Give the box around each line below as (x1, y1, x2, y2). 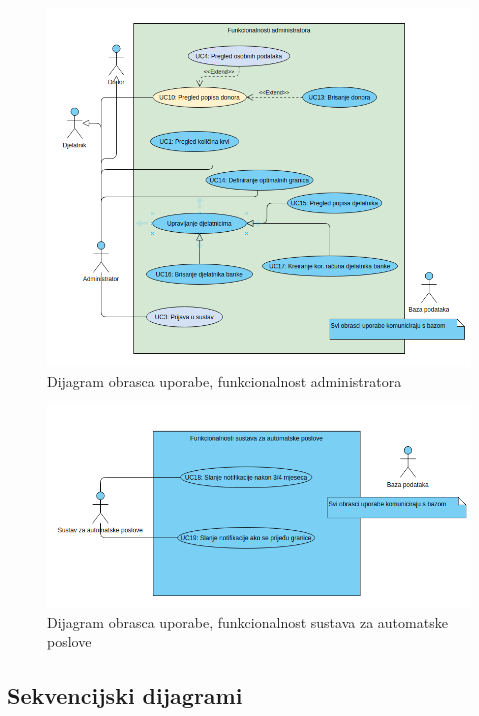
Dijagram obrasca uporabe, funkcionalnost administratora (47, 370, 402, 391)
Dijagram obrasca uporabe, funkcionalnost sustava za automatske (47, 611, 448, 632)
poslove (47, 631, 92, 652)
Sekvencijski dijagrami (7, 680, 243, 711)
